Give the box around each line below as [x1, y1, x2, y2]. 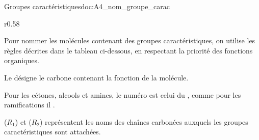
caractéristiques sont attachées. [4, 126, 101, 137]
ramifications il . [4, 99, 55, 110]
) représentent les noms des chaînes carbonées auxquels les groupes [40, 116, 248, 127]
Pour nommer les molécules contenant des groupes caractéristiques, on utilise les [4, 35, 255, 46]
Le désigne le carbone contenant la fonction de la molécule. [4, 72, 189, 82]
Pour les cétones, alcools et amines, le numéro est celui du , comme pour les [4, 89, 241, 100]
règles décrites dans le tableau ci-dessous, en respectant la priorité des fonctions [4, 45, 253, 55]
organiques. [4, 55, 39, 66]
